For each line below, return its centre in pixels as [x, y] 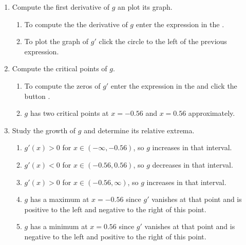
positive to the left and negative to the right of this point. [115, 209]
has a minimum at [59, 226]
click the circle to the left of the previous [163, 41]
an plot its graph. [145, 7]
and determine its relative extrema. [139, 130]
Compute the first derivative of [61, 7]
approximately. [212, 113]
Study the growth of [44, 130]
